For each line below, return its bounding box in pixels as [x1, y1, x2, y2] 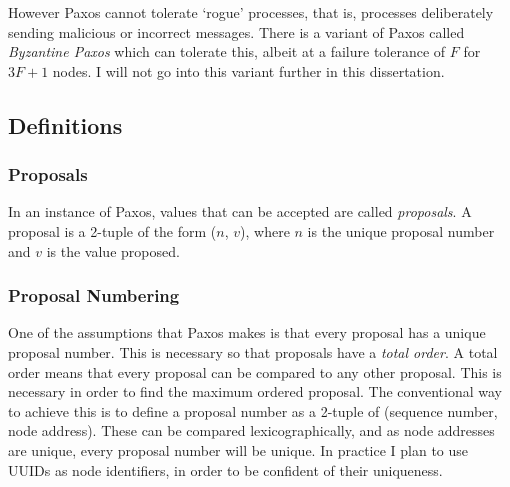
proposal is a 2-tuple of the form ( [8, 220, 217, 241]
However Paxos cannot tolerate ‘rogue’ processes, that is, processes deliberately [8, 2, 494, 22]
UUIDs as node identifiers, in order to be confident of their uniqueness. [8, 459, 443, 480]
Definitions [8, 109, 123, 140]
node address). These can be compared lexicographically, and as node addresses [8, 420, 495, 441]
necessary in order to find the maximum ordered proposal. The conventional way [8, 381, 502, 402]
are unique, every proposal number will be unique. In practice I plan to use [8, 439, 469, 460]
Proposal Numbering [8, 283, 180, 308]
